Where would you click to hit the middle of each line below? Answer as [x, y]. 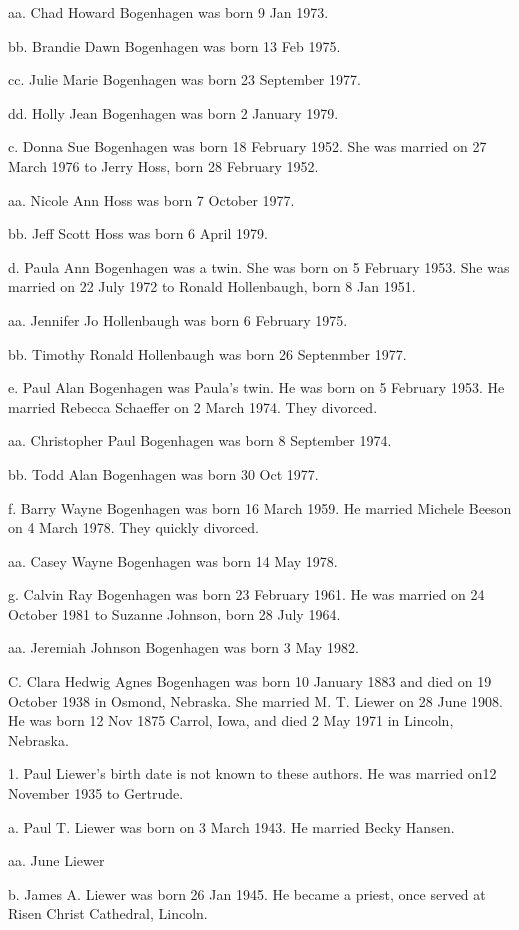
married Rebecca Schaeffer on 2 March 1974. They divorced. [193, 406]
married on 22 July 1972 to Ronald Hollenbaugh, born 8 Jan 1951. [212, 286]
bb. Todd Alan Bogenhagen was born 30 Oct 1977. [163, 473]
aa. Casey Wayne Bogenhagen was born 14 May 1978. [173, 560]
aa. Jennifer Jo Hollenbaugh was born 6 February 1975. [178, 319]
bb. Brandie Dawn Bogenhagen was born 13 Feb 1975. [174, 45]
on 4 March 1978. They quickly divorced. [133, 527]
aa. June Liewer [56, 860]
